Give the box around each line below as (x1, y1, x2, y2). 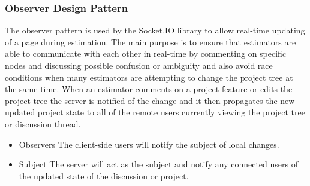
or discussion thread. (5, 117, 81, 130)
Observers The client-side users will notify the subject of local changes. (19, 138, 279, 150)
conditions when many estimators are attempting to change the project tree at (5, 71, 293, 83)
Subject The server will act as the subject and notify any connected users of (19, 158, 299, 170)
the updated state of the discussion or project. (19, 169, 189, 182)
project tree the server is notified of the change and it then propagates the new (5, 94, 295, 106)
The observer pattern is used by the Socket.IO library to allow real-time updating (5, 24, 305, 36)
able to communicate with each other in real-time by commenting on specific (5, 47, 287, 60)
